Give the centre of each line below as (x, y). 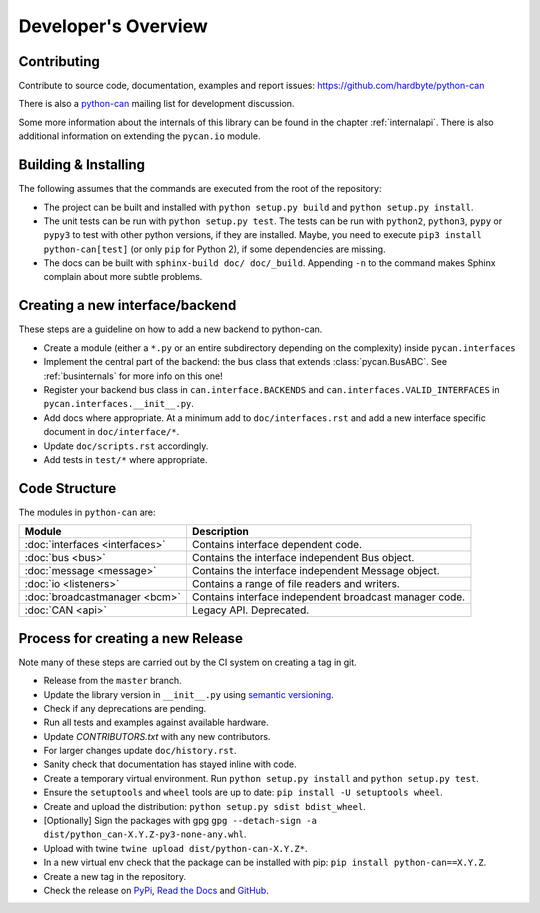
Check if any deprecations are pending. (125, 708)
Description (220, 532)
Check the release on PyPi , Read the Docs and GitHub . (156, 890)
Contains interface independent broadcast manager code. (328, 597)
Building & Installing (81, 165)
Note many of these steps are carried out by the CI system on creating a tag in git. (187, 662)
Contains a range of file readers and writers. (295, 584)
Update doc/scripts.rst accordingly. (126, 446)
